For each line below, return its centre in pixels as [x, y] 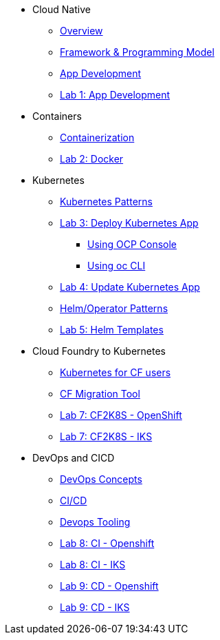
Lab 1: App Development [115, 95]
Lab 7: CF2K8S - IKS [106, 436]
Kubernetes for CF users [115, 372]
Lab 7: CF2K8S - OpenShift [121, 415]
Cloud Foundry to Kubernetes [99, 351]
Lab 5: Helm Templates [112, 330]
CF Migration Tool [100, 394]
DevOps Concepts [101, 479]
